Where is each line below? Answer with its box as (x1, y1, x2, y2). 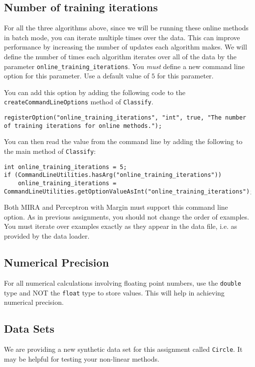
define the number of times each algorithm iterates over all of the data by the (4, 51, 237, 61)
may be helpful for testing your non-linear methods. (4, 353, 159, 364)
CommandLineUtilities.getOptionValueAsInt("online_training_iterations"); (4, 188, 254, 195)
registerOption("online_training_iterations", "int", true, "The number (4, 114, 246, 122)
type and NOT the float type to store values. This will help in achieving (4, 287, 225, 297)
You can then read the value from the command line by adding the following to (4, 136, 243, 147)
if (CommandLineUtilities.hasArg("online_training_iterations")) (4, 171, 222, 179)
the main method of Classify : (4, 146, 96, 156)
